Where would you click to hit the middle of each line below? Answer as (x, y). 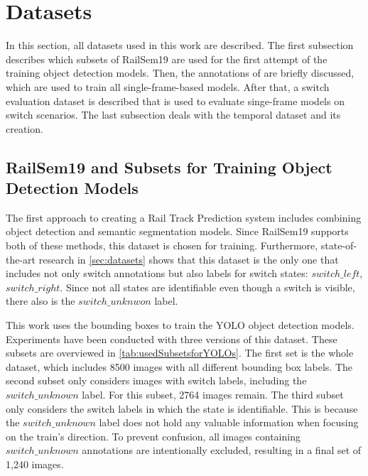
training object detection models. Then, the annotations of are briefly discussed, (180, 73)
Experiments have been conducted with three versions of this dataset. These (172, 339)
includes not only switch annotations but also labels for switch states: (157, 273)
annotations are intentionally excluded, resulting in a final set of (222, 450)
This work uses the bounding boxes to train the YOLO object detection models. (180, 325)
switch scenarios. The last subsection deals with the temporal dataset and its (173, 115)
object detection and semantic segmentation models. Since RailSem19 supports (177, 231)
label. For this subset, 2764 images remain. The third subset (213, 394)
